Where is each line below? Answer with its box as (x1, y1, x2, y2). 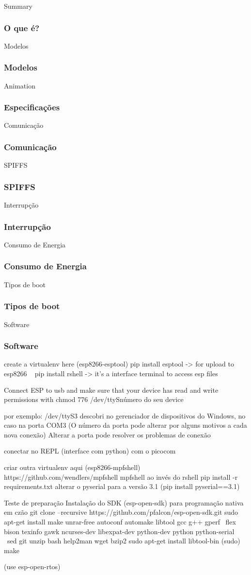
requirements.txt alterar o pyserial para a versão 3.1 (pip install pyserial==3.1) (4, 481, 240, 491)
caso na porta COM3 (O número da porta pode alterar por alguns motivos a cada (4, 420, 247, 430)
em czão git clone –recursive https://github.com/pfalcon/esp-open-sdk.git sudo (4, 507, 238, 517)
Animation (4, 80, 35, 90)
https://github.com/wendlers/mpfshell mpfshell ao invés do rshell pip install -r (4, 471, 238, 482)
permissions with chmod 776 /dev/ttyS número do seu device (4, 394, 184, 404)
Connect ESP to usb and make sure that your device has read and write (4, 384, 219, 395)
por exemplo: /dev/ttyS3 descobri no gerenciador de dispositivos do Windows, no (4, 410, 246, 420)
